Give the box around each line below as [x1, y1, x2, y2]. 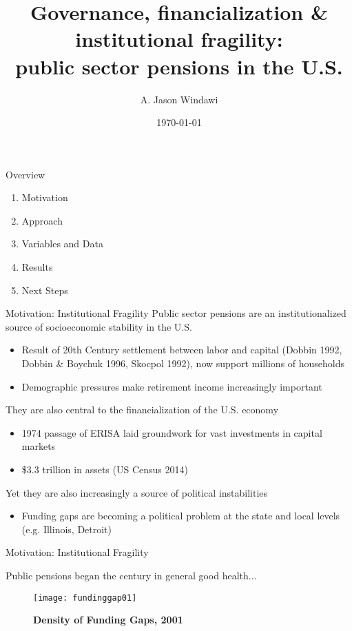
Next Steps [21, 282, 68, 297]
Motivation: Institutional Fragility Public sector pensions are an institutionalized [6, 306, 346, 320]
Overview [6, 167, 45, 181]
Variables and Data [21, 236, 103, 251]
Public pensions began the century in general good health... [6, 568, 257, 582]
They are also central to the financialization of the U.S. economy [6, 402, 279, 417]
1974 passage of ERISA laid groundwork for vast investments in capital [21, 425, 322, 439]
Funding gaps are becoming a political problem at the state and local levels [21, 508, 340, 523]
